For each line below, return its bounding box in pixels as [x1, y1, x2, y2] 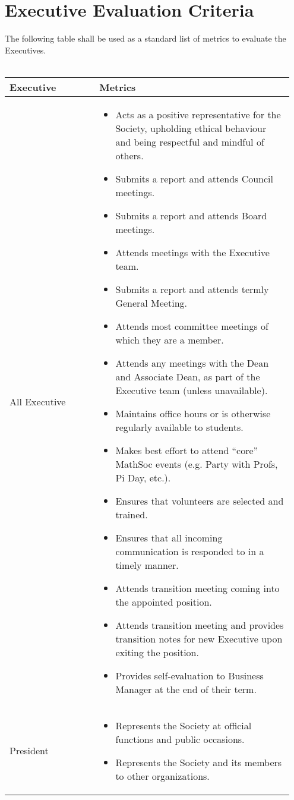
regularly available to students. [115, 420, 244, 434]
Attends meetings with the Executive [115, 245, 270, 259]
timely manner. [115, 558, 179, 572]
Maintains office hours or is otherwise [115, 406, 271, 420]
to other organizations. [115, 768, 210, 783]
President [10, 744, 49, 758]
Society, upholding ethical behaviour [115, 121, 267, 135]
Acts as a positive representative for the [115, 107, 281, 121]
